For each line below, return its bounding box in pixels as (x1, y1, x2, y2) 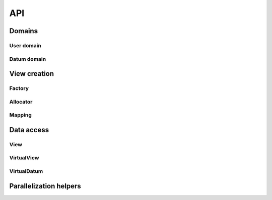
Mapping (9, 112, 32, 119)
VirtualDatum (9, 167, 43, 174)
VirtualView (9, 154, 39, 161)
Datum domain (9, 55, 46, 62)
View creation (9, 69, 54, 78)
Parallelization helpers (9, 181, 82, 190)
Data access (9, 126, 49, 134)
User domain (9, 42, 41, 49)
